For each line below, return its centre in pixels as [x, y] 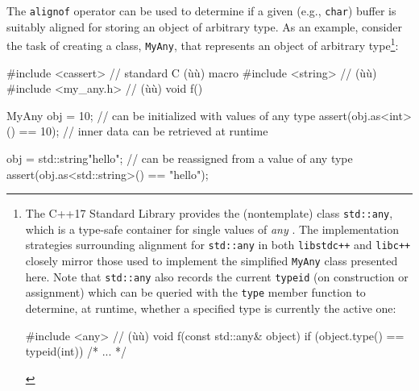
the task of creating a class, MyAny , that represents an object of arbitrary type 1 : [203, 44]
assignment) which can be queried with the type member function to [195, 292]
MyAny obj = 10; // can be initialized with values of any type [161, 115]
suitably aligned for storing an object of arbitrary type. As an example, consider [204, 26]
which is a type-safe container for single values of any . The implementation [212, 229]
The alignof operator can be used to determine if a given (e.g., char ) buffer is [201, 10]
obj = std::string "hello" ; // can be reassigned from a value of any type [180, 158]
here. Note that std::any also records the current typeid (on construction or [217, 276]
